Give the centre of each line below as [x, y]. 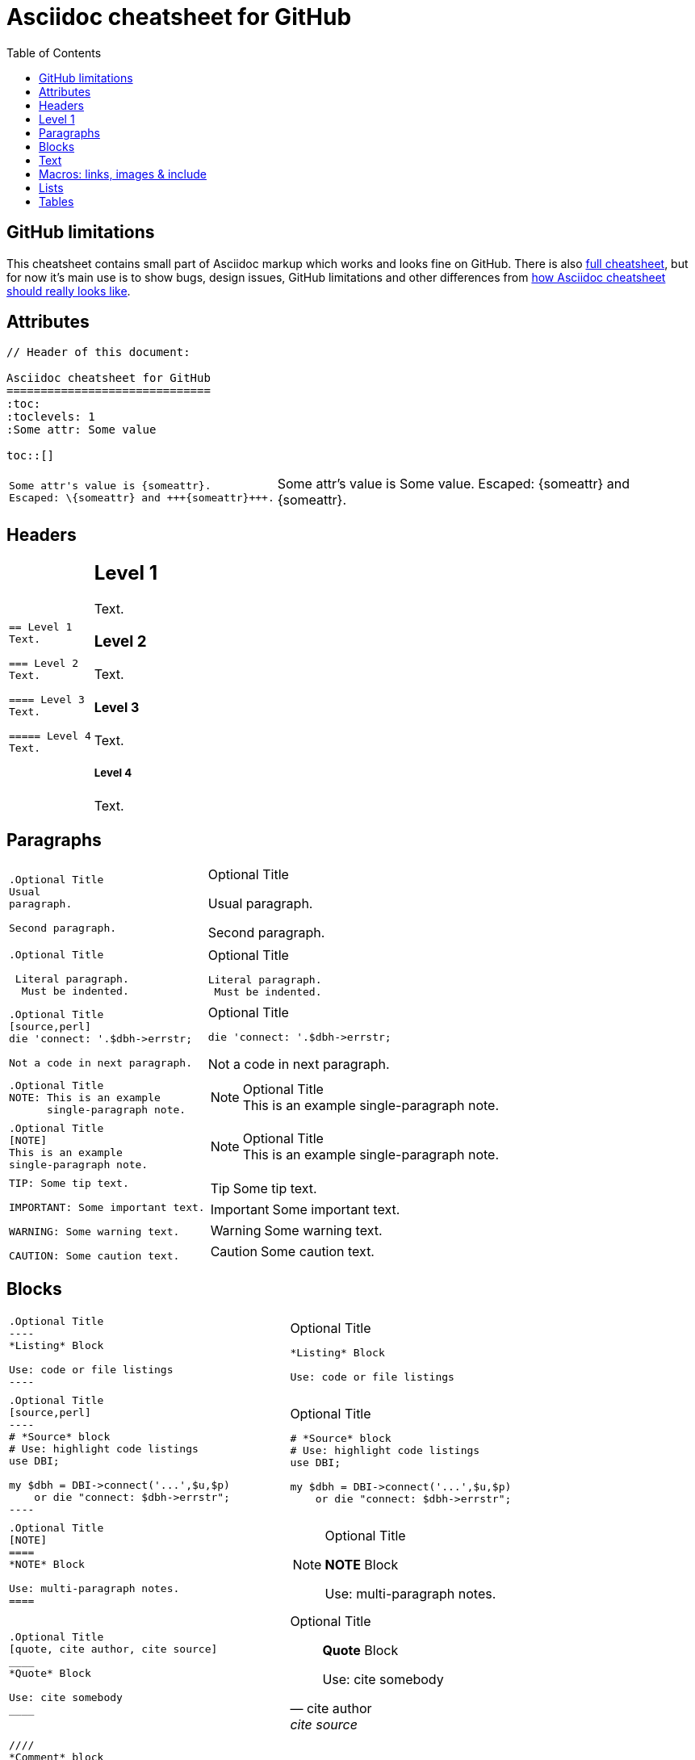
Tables [57, 201]
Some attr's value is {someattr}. [110, 486]
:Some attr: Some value [82, 430]
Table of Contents [54, 52]
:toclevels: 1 [51, 417]
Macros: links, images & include [123, 174]
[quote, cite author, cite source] [113, 1649]
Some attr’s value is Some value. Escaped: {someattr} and [454, 484]
